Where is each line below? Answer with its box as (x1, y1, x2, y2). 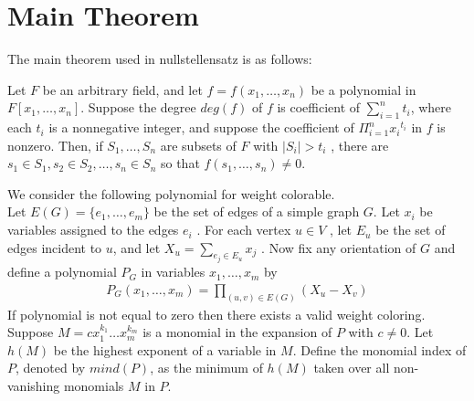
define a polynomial (7, 262, 117, 281)
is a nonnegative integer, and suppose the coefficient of (48, 118, 354, 137)
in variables (141, 262, 205, 281)
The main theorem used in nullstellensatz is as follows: (7, 49, 312, 69)
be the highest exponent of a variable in (53, 340, 277, 359)
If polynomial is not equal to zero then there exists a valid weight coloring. (7, 304, 426, 323)
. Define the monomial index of (292, 340, 467, 359)
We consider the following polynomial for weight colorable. (7, 184, 335, 203)
